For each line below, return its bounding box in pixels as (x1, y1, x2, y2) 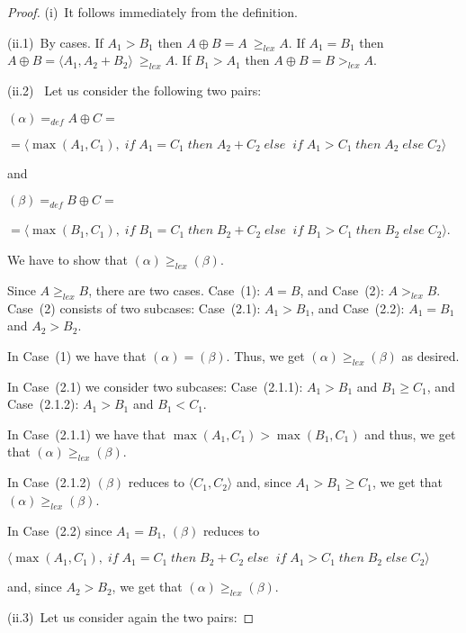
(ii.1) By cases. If (7, 32, 103, 51)
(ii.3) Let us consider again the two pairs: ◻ (7, 607, 255, 626)
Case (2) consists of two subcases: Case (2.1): (7, 298, 261, 317)
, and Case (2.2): (310, 298, 405, 317)
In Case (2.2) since (7, 520, 112, 539)
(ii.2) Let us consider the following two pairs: (7, 81, 262, 100)
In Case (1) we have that (7, 346, 147, 365)
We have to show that (7, 249, 128, 268)
